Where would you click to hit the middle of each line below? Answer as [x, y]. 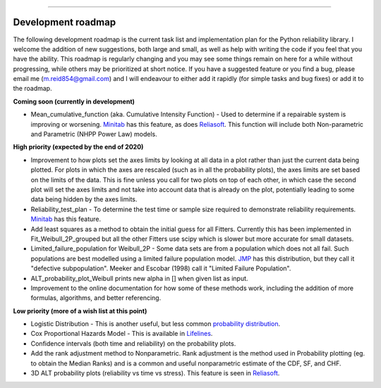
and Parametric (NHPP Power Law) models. [94, 134]
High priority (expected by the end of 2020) [78, 147]
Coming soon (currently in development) [74, 101]
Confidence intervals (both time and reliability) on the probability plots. [133, 343]
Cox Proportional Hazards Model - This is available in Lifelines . [122, 334]
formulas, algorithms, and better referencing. [96, 298]
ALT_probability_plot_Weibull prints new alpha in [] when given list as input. [139, 278]
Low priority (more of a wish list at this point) [80, 311]
